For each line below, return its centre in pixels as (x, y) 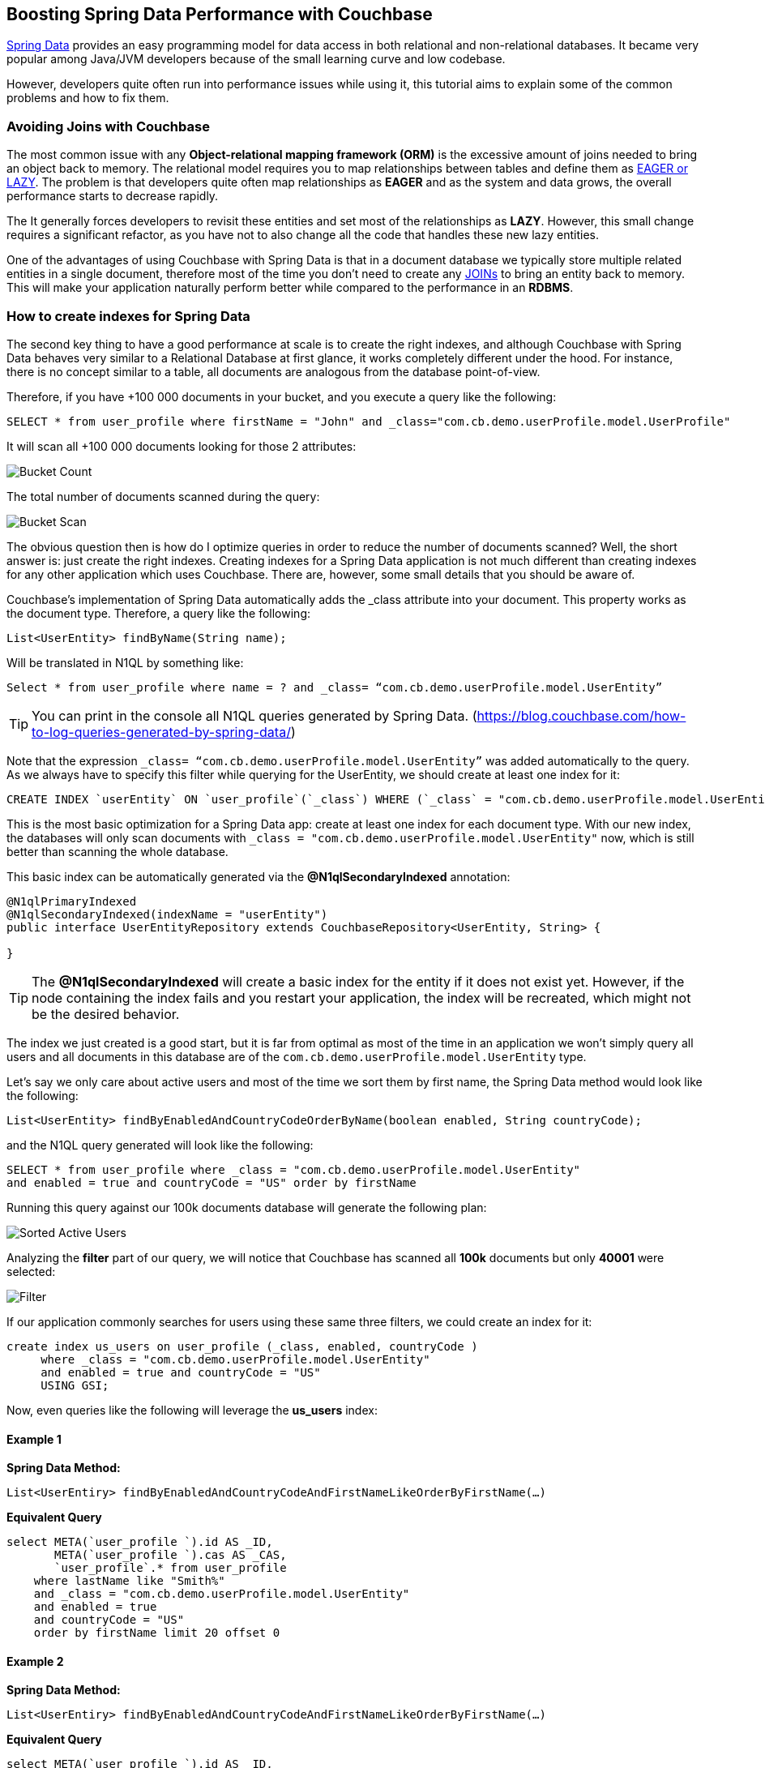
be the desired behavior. (106, 1014)
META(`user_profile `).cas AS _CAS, (171, 1555)
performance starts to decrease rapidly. (113, 196)
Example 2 (35, 1661)
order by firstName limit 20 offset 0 (157, 1633)
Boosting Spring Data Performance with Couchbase (220, 14)
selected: (31, 1271)
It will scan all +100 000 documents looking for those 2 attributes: (182, 446)
